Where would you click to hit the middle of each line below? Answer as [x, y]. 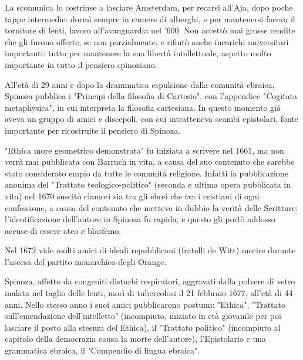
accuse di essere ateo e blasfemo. [63, 230]
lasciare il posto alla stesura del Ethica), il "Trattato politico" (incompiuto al [143, 327]
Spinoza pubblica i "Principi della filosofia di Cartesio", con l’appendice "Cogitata [151, 96]
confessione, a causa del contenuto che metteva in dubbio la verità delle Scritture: [151, 207]
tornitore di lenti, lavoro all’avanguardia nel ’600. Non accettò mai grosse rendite [150, 30]
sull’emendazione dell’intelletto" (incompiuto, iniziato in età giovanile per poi [143, 316]
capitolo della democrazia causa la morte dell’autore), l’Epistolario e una [136, 339]
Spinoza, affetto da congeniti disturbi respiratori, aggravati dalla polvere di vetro [150, 281]
